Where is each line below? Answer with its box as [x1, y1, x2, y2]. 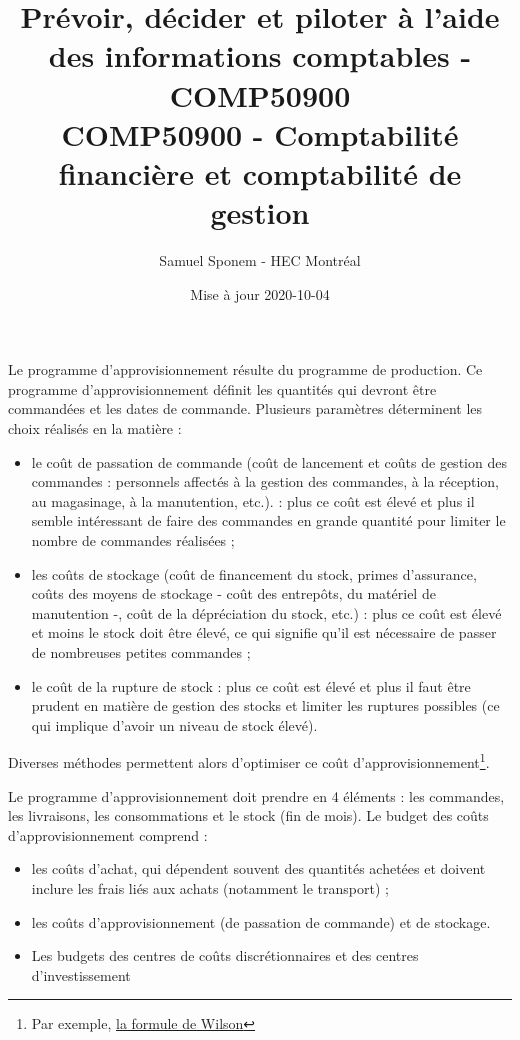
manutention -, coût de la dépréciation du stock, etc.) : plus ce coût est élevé [31, 602, 502, 623]
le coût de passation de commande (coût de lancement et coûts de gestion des [31, 451, 507, 472]
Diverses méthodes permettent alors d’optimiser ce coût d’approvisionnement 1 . [8, 749, 490, 772]
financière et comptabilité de [58, 152, 462, 193]
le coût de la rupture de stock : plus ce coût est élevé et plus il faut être [31, 675, 471, 696]
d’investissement [31, 964, 131, 985]
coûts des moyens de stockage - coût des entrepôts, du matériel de [31, 583, 436, 604]
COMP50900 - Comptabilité [61, 113, 459, 154]
